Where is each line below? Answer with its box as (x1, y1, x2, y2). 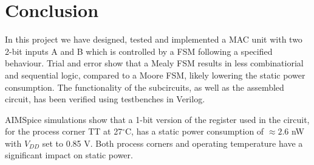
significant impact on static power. (5, 149, 133, 161)
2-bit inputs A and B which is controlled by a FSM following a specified (5, 44, 273, 57)
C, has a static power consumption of (125, 125, 264, 138)
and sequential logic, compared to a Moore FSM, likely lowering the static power (5, 68, 305, 81)
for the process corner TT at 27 (5, 125, 123, 138)
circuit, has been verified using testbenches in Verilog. (5, 93, 205, 105)
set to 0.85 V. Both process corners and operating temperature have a (42, 136, 303, 149)
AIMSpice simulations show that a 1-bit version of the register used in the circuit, (5, 113, 310, 125)
